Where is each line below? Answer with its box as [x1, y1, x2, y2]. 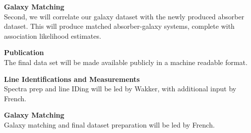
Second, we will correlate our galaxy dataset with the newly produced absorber [4, 11, 245, 21]
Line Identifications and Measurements [4, 73, 140, 84]
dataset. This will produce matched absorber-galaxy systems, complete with [4, 21, 235, 31]
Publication [4, 47, 44, 58]
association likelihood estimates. [4, 30, 101, 41]
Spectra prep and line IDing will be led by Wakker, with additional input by [4, 83, 237, 94]
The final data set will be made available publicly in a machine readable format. [4, 57, 248, 67]
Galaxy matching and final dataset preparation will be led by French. [4, 119, 215, 130]
